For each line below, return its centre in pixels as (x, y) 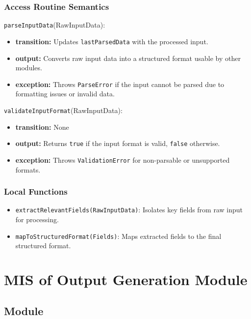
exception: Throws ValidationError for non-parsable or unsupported (123, 159)
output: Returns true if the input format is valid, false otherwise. (118, 143)
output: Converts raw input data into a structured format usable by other (128, 58)
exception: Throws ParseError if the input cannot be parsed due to (120, 84)
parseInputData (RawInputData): (55, 25)
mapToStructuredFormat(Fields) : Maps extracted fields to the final (118, 236)
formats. (28, 169)
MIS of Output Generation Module (126, 279)
